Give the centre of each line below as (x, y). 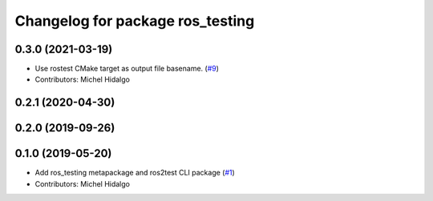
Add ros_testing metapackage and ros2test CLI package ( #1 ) (135, 173)
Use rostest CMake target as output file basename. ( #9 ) (127, 69)
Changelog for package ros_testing (135, 21)
